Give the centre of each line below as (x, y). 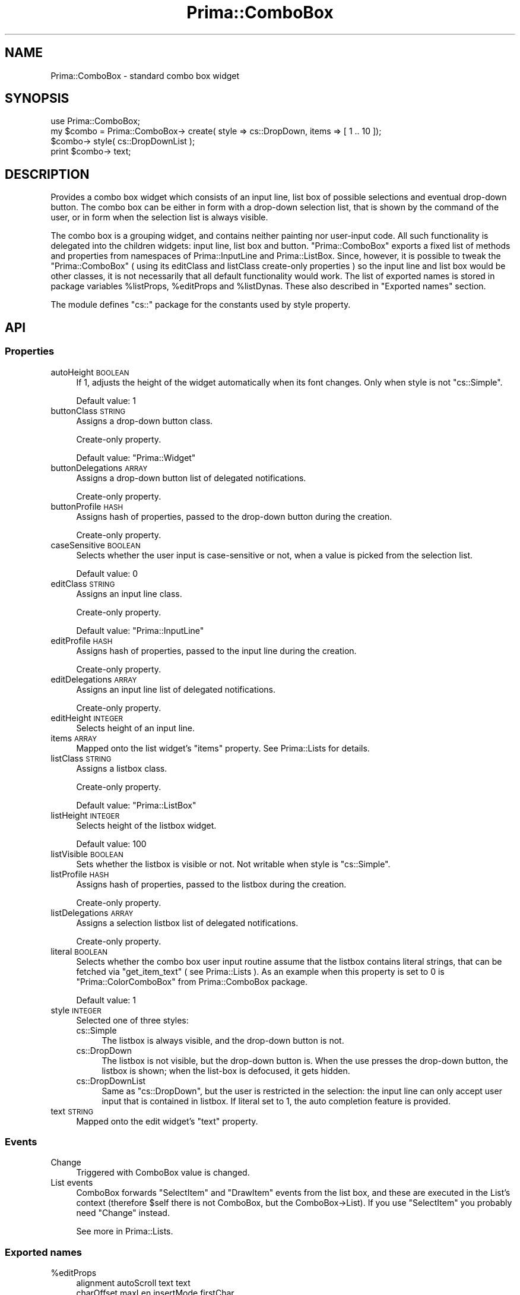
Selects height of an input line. (135, 728)
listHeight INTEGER (85, 815)
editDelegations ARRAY (94, 679)
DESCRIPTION (47, 174)
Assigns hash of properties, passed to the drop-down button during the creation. (234, 516)
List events (72, 1183)
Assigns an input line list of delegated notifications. (176, 689)
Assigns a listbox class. (122, 768)
